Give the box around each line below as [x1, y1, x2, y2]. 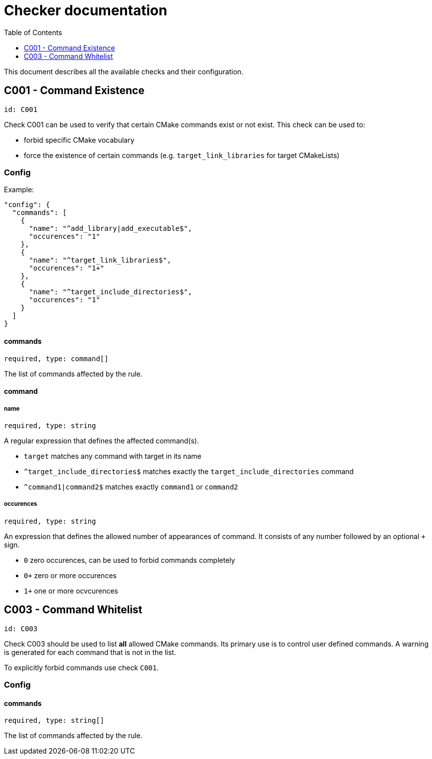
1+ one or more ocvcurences [24, 586, 118, 595]
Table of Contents [4, 28, 62, 37]
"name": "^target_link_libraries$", [29, 256, 172, 265]
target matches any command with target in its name [24, 451, 201, 460]
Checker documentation [4, 2, 168, 19]
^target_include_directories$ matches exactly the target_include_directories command [24, 467, 354, 476]
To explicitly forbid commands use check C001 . [4, 663, 159, 672]
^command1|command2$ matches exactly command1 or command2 [24, 482, 239, 491]
